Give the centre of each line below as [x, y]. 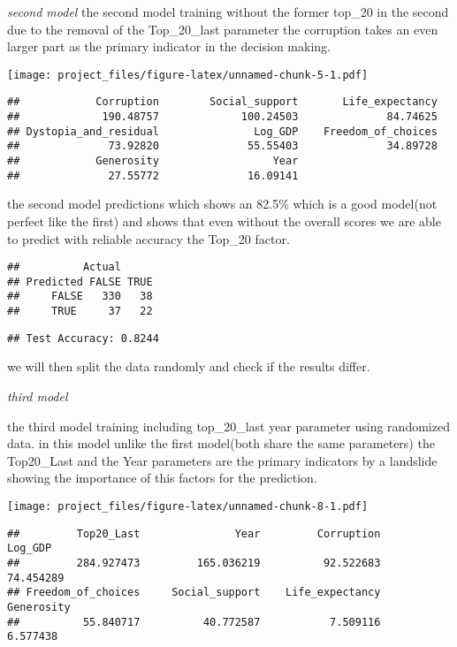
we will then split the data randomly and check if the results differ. [189, 366]
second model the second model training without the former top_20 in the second [228, 11]
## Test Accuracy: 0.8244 [83, 338]
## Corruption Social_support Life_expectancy [222, 102]
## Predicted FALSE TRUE [80, 282]
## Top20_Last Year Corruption [194, 533]
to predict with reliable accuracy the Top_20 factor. [149, 238]
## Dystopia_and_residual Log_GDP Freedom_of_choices [222, 131]
